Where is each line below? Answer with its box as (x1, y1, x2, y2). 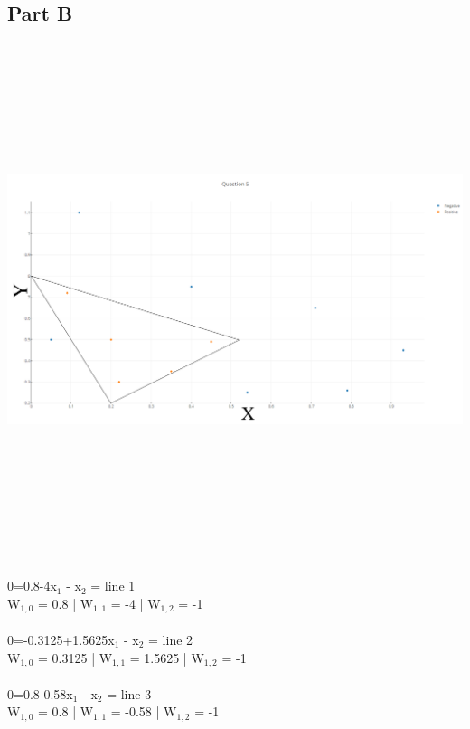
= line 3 (107, 684, 152, 703)
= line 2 (148, 630, 193, 649)
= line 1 (90, 576, 136, 595)
